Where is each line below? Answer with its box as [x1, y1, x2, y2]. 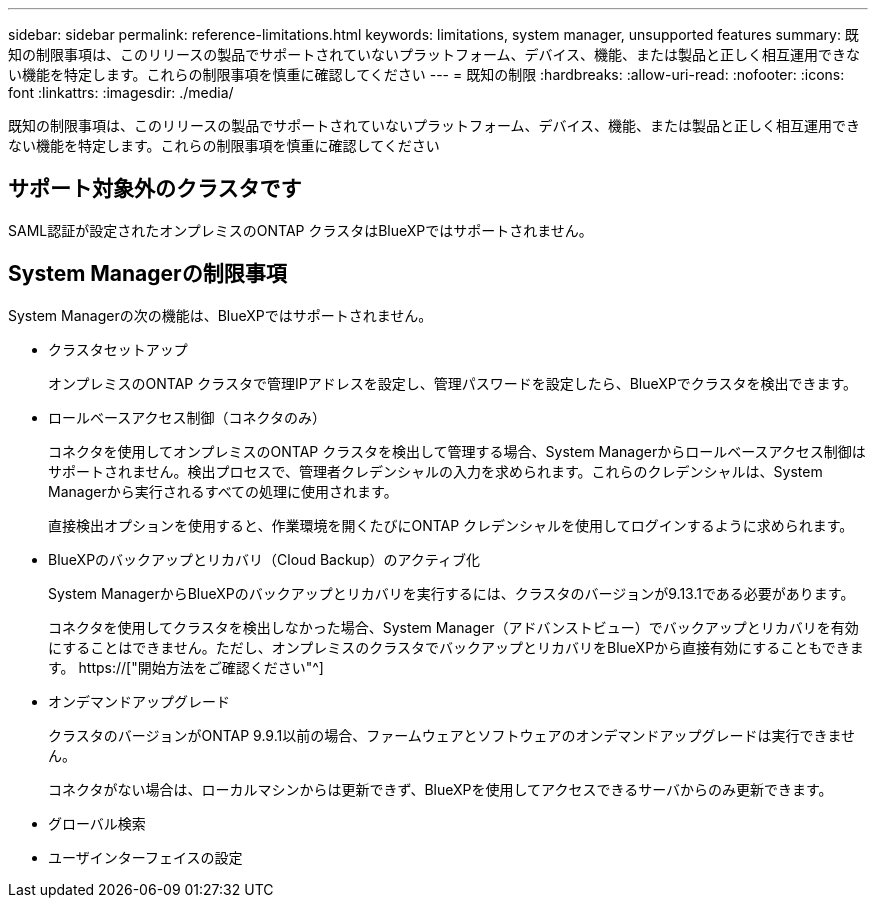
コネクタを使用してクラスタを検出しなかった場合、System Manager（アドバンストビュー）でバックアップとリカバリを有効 [48, 618, 859, 636]
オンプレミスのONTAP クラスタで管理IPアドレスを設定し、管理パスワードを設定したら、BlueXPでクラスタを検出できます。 [48, 374, 858, 392]
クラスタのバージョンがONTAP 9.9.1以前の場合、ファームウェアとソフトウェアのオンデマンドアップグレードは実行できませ [48, 726, 856, 744]
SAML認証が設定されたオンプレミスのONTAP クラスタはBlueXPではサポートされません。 [8, 221, 593, 239]
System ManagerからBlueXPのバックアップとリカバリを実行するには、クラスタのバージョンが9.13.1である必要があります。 [48, 584, 855, 602]
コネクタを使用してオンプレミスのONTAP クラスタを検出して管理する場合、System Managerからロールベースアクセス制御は [48, 442, 866, 460]
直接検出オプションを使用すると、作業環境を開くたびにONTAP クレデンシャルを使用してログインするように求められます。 [48, 516, 854, 534]
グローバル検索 [48, 814, 146, 832]
